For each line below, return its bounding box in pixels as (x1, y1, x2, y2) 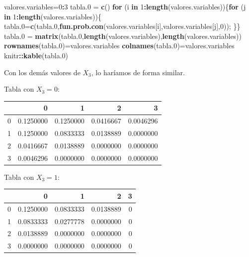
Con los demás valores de (4, 67, 81, 77)
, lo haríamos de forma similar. (91, 67, 185, 77)
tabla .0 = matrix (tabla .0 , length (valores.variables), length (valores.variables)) (4, 30, 242, 41)
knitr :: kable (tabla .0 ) (4, 50, 69, 60)
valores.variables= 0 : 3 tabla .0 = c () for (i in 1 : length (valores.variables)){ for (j (4, 1, 246, 11)
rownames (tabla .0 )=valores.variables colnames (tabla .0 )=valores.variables (4, 40, 235, 51)
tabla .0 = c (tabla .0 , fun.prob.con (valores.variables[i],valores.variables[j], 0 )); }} (4, 21, 241, 31)
